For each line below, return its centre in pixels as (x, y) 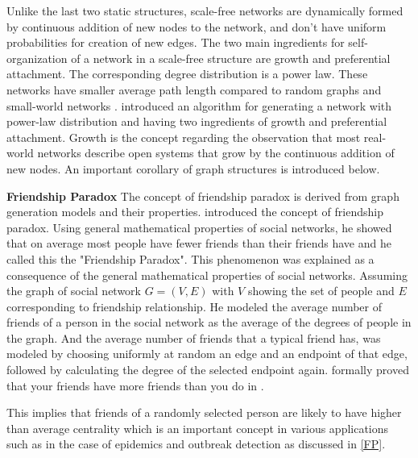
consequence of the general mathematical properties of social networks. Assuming (207, 275)
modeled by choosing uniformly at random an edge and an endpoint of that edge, (207, 354)
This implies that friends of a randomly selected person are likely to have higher (204, 412)
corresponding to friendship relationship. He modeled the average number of (195, 306)
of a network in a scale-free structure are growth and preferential (231, 58)
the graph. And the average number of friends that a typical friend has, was (194, 337)
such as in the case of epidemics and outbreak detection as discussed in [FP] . (196, 444)
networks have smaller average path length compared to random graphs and (194, 89)
